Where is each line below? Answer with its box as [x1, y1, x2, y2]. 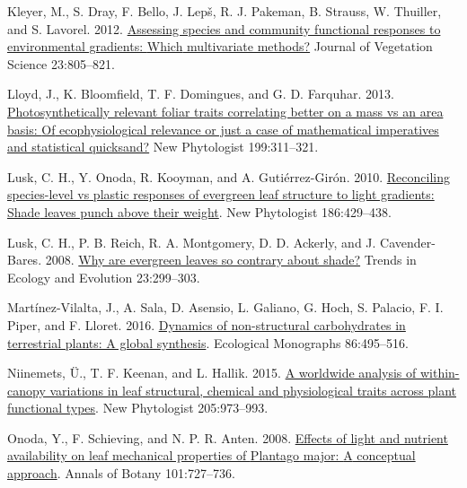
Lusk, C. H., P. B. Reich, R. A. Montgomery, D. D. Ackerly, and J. [7, 232, 376, 251]
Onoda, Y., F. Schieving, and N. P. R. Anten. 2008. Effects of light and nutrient [7, 428, 448, 447]
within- [419, 363, 460, 382]
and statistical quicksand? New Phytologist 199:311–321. [7, 137, 319, 156]
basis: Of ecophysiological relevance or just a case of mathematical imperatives [7, 119, 439, 138]
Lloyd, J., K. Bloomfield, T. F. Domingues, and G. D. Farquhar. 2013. [7, 84, 395, 103]
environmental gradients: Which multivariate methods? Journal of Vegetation [7, 37, 433, 56]
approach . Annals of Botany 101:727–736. [7, 464, 235, 483]
